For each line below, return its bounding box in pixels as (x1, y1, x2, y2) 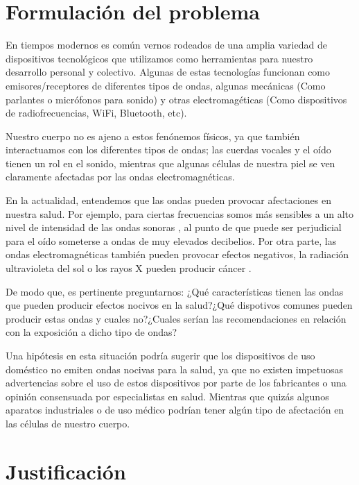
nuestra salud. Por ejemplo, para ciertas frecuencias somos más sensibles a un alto (6, 206, 353, 221)
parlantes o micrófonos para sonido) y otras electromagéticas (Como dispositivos (6, 92, 347, 106)
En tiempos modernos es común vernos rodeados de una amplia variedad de (6, 37, 327, 52)
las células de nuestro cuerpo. (6, 416, 130, 430)
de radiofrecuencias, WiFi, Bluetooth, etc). (6, 105, 187, 120)
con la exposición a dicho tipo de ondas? (6, 325, 177, 339)
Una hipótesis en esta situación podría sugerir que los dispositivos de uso (6, 348, 315, 362)
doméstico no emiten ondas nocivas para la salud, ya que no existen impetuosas (6, 361, 344, 376)
